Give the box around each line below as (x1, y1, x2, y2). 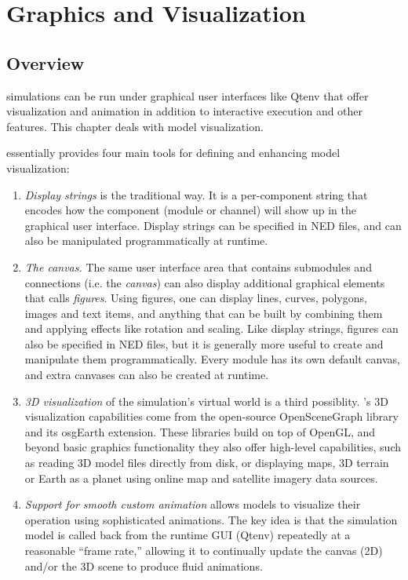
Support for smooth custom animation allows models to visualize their (24, 496, 361, 513)
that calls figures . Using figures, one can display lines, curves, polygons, (24, 290, 367, 306)
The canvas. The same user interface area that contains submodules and (24, 258, 372, 275)
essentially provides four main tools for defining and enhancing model (6, 144, 341, 161)
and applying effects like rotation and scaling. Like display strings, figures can (24, 320, 399, 337)
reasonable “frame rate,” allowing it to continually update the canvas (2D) (24, 542, 383, 559)
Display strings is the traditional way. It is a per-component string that (24, 186, 368, 202)
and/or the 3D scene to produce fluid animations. (24, 557, 263, 574)
